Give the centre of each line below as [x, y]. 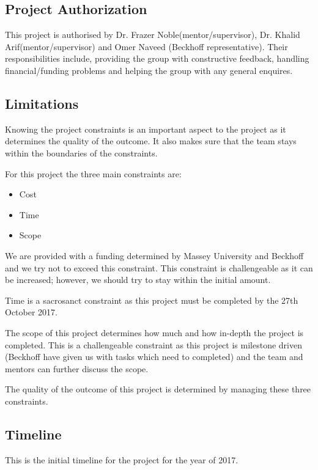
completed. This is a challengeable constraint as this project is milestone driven [153, 344]
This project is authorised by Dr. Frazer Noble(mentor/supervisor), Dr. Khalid [153, 35]
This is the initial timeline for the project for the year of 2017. [122, 459]
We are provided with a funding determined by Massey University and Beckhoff [154, 255]
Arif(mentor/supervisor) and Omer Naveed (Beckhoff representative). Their [146, 46]
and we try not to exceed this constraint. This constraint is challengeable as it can [159, 267]
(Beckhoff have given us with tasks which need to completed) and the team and [154, 357]
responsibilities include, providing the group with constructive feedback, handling [157, 58]
